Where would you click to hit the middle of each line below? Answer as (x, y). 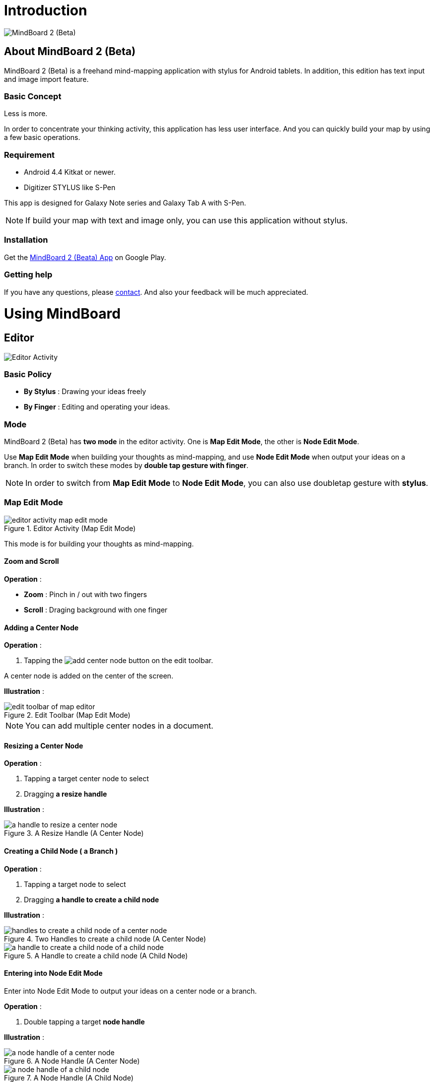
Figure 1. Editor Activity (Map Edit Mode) (70, 528)
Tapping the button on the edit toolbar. (119, 661)
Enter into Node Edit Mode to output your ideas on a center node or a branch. (131, 991)
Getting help (28, 275)
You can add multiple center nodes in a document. (119, 726)
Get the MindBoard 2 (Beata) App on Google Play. (85, 257)
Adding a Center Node (41, 627)
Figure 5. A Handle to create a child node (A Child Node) (96, 955)
